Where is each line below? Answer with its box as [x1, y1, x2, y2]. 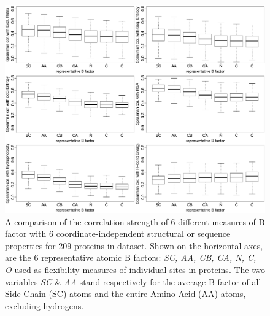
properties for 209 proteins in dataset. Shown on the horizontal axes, [5, 239, 263, 252]
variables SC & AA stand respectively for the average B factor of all [5, 275, 261, 288]
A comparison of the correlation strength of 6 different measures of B [5, 215, 265, 228]
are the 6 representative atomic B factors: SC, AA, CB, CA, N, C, [5, 251, 256, 264]
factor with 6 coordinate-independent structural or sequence [5, 227, 231, 240]
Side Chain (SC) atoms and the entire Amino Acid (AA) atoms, [5, 287, 246, 300]
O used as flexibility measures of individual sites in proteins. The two [5, 263, 265, 276]
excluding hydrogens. [5, 299, 84, 312]
